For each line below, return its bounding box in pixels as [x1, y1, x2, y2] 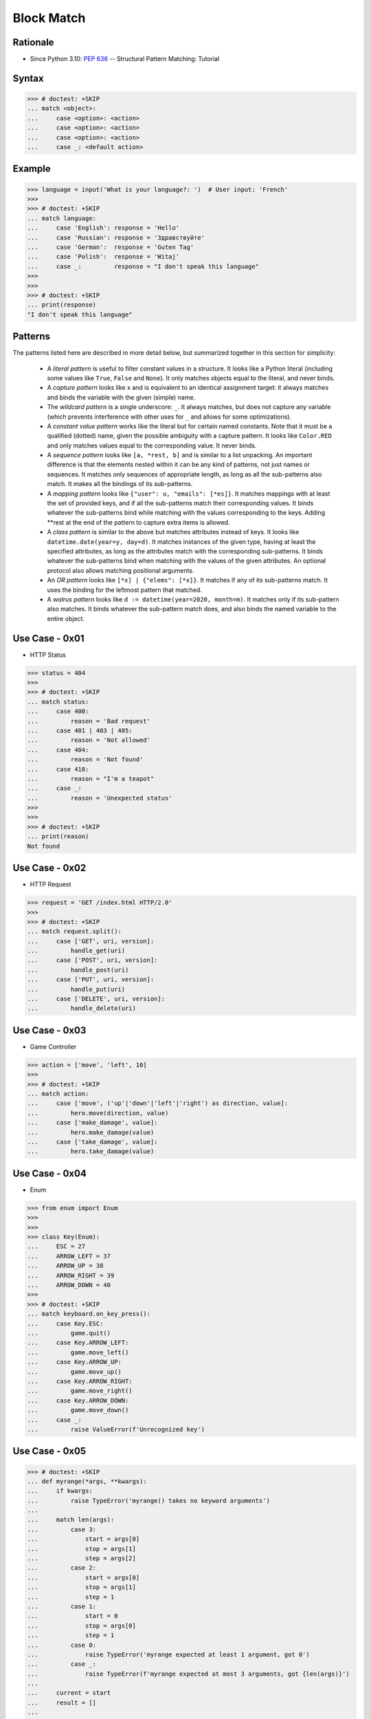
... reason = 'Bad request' [27, 717, 151, 725]
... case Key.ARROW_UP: [27, 1358, 122, 1366]
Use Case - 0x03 [12, 1025, 87, 1036]
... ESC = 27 [27, 1242, 86, 1251]
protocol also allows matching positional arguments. [47, 566, 195, 574]
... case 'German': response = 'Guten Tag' [27, 243, 194, 251]
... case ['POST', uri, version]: [27, 956, 158, 964]
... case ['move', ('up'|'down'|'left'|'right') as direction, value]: [27, 1099, 289, 1107]
